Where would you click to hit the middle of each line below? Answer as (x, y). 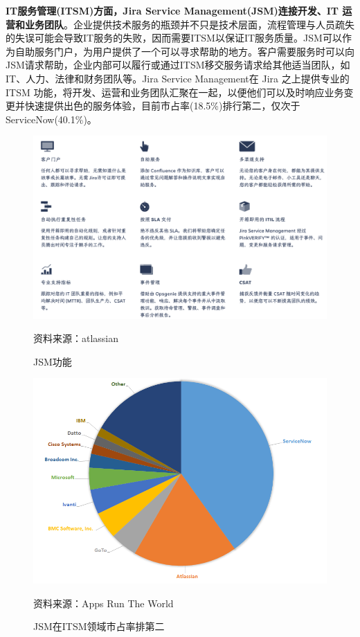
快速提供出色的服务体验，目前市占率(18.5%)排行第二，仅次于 (162, 106)
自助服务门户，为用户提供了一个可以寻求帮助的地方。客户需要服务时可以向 (184, 51)
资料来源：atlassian (76, 338)
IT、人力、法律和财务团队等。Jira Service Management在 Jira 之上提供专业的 (178, 78)
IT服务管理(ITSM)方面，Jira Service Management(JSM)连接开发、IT (172, 10)
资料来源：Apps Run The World (103, 603)
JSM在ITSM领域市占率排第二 (99, 626)
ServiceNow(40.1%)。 (51, 119)
